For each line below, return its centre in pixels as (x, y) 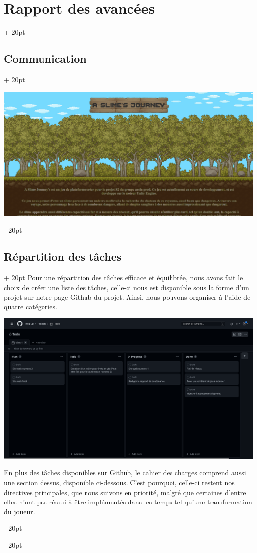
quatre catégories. (31, 306)
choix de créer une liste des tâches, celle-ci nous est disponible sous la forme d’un (127, 287)
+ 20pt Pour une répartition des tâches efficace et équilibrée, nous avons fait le (124, 277)
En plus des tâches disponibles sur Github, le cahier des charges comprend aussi (125, 473)
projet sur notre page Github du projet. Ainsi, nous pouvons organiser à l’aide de (127, 297)
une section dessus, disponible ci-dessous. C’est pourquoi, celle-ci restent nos (119, 482)
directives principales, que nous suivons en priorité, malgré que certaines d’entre (125, 492)
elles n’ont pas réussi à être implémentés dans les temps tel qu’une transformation (128, 502)
